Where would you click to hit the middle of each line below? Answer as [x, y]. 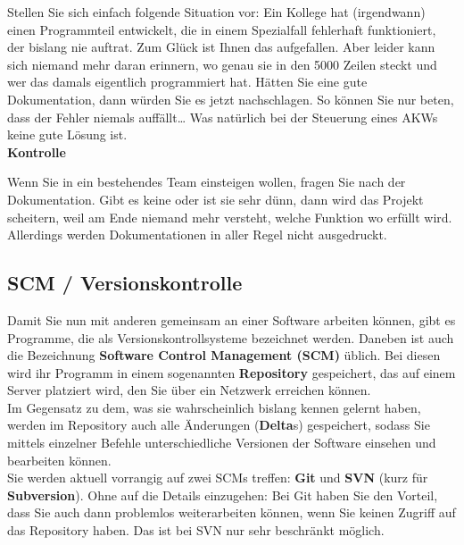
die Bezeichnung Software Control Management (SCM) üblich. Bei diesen [224, 355]
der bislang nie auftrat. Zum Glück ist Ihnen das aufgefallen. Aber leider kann [221, 47]
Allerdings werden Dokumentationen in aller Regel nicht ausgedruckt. [197, 235]
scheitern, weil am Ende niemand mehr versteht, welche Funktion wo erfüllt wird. [230, 217]
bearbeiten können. [59, 460]
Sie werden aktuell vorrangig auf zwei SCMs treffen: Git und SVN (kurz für [218, 478]
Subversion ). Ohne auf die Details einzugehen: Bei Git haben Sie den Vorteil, [223, 495]
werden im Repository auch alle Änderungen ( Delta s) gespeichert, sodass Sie [219, 425]
